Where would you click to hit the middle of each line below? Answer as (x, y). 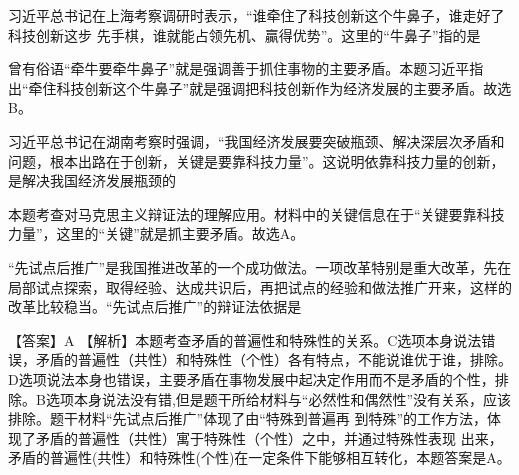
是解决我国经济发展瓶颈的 (92, 180)
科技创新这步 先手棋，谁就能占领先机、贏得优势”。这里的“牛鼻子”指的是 (244, 34)
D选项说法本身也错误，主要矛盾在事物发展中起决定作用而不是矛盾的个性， (251, 378)
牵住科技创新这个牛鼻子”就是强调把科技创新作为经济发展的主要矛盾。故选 (270, 87)
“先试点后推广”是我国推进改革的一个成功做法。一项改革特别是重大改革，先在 (260, 266)
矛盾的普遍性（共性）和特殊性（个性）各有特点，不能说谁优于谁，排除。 (273, 359)
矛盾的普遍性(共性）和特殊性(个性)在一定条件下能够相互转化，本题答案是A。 (259, 457)
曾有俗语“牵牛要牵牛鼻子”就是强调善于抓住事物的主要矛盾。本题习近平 (239, 68)
